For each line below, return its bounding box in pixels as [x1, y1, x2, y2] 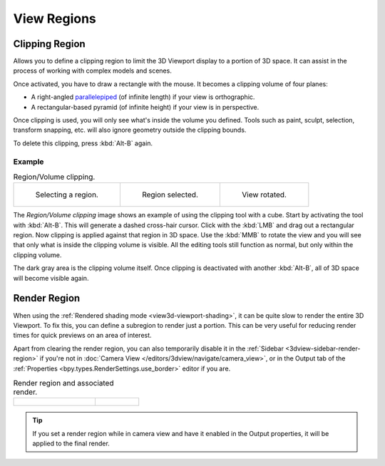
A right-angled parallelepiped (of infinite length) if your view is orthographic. [31, 93, 255, 101]
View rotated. [241, 190, 287, 200]
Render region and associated [13, 378, 114, 388]
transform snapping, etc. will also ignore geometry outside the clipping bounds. [13, 125, 247, 135]
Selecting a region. [35, 190, 99, 200]
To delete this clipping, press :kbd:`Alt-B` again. [13, 139, 153, 147]
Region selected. [141, 190, 199, 200]
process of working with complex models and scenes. [13, 66, 173, 75]
